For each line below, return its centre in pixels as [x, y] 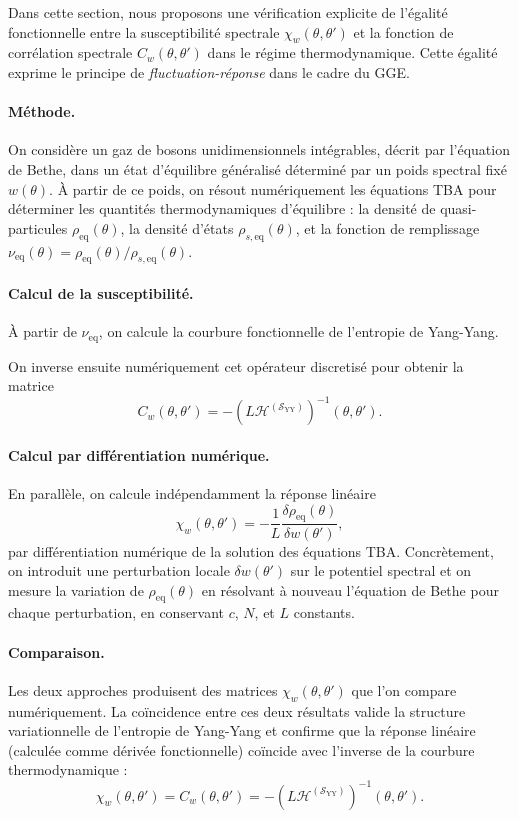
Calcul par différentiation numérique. [139, 454]
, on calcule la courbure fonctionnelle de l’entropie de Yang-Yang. [298, 331]
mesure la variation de [76, 589]
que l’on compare [404, 689]
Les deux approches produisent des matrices [143, 689]
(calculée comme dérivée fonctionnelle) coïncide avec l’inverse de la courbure [241, 749]
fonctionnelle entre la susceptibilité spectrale [144, 31]
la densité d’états [181, 227]
